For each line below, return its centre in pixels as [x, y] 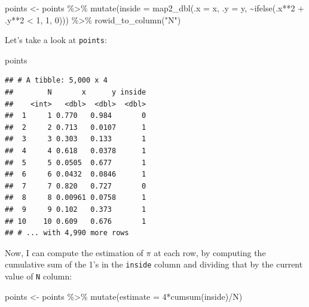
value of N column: [39, 276]
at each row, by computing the [210, 252]
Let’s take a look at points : [56, 40]
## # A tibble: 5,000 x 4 [56, 80]
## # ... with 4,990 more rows [67, 233]
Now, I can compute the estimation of [74, 252]
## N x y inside [76, 92]
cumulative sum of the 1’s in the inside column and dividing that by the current [154, 264]
